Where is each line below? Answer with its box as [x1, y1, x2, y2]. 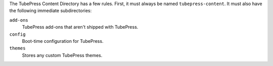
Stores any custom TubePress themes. [22, 52, 103, 58]
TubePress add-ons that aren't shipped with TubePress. [22, 24, 139, 30]
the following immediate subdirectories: [9, 8, 92, 14]
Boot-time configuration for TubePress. [22, 38, 104, 44]
